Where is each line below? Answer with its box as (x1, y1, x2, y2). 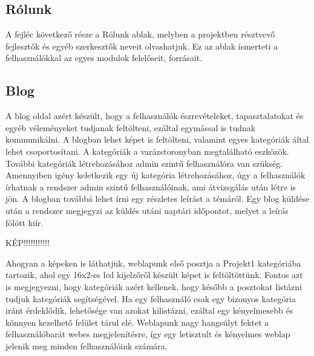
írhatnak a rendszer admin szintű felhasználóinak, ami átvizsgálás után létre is (5, 180, 296, 193)
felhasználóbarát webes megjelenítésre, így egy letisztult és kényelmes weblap (5, 328, 290, 340)
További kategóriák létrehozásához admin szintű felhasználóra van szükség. (5, 157, 283, 169)
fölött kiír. (5, 216, 44, 228)
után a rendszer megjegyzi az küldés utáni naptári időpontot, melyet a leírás (5, 204, 289, 216)
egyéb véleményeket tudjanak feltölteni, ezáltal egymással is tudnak (5, 121, 256, 134)
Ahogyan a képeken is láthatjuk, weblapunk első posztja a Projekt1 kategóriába (5, 256, 301, 269)
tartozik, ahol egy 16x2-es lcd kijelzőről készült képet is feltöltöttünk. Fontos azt (5, 268, 303, 281)
